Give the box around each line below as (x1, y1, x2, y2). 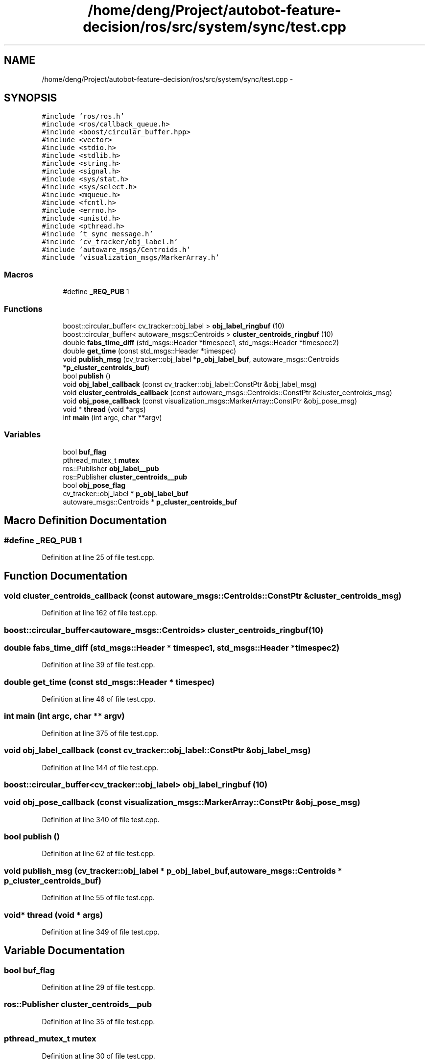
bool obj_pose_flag (63, 481, 126, 489)
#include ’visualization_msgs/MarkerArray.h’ (42, 253, 219, 262)
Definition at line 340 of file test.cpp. (42, 815, 160, 824)
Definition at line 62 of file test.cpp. (42, 849, 155, 858)
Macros (4, 269, 33, 279)
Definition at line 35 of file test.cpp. (42, 1017, 155, 1026)
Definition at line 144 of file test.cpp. (42, 763, 159, 772)
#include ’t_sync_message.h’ (42, 230, 153, 238)
